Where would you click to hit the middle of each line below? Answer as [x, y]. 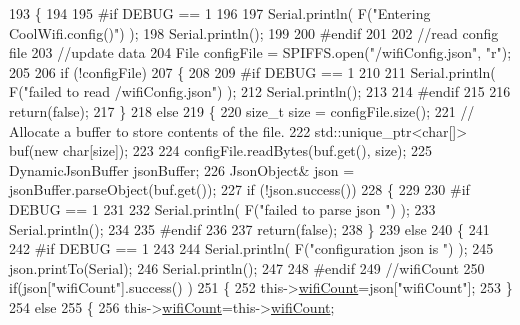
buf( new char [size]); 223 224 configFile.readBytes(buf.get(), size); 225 [221, 150]
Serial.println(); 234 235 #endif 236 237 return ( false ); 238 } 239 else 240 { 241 [249, 228]
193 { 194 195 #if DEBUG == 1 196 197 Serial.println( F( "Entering [220, 13]
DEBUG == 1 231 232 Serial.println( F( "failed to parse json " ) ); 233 [222, 208]
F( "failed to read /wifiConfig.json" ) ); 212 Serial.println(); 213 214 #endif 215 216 [260, 91]
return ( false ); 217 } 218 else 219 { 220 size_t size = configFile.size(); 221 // [242, 110]
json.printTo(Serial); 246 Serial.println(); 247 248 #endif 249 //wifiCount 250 [247, 267]
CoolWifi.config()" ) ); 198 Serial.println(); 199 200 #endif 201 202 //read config [254, 32]
